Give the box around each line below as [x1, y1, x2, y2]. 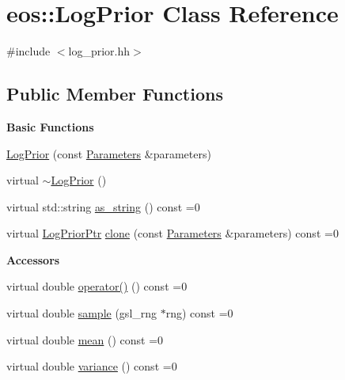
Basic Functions [6, 118, 94, 135]
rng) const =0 [165, 305, 233, 321]
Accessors [6, 251, 60, 268]
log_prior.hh [68, 43, 131, 59]
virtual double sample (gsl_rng [6, 305, 157, 321]
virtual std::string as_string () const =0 [6, 198, 200, 215]
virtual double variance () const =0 [6, 358, 177, 374]
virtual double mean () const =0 [6, 331, 164, 348]
